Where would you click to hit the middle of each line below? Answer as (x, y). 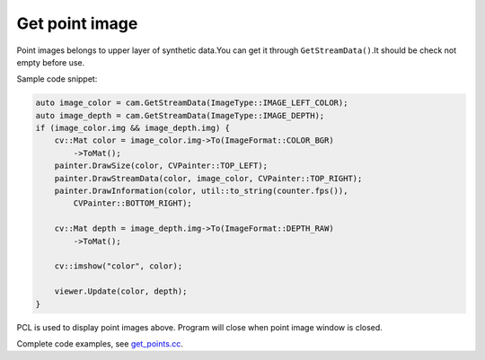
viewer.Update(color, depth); (121, 291)
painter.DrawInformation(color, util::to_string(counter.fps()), (201, 191)
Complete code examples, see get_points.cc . (100, 343)
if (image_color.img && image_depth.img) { (133, 128)
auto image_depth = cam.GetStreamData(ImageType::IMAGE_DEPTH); (180, 115)
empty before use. (51, 62)
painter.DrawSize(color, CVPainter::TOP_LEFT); (161, 166)
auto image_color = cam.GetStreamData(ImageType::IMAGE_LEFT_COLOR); (192, 103)
